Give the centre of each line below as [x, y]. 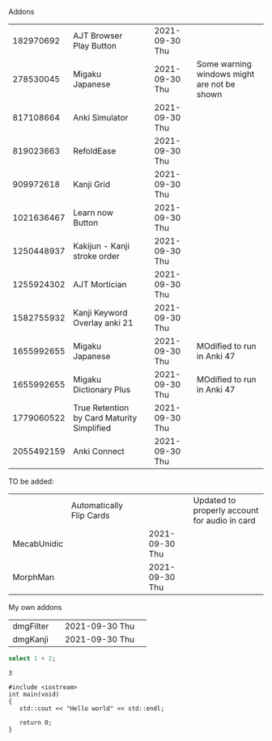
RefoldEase [94, 151]
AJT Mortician [100, 284]
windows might [226, 74]
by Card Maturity [105, 418]
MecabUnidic [38, 544]
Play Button [95, 46]
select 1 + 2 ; [32, 658]
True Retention [101, 408]
